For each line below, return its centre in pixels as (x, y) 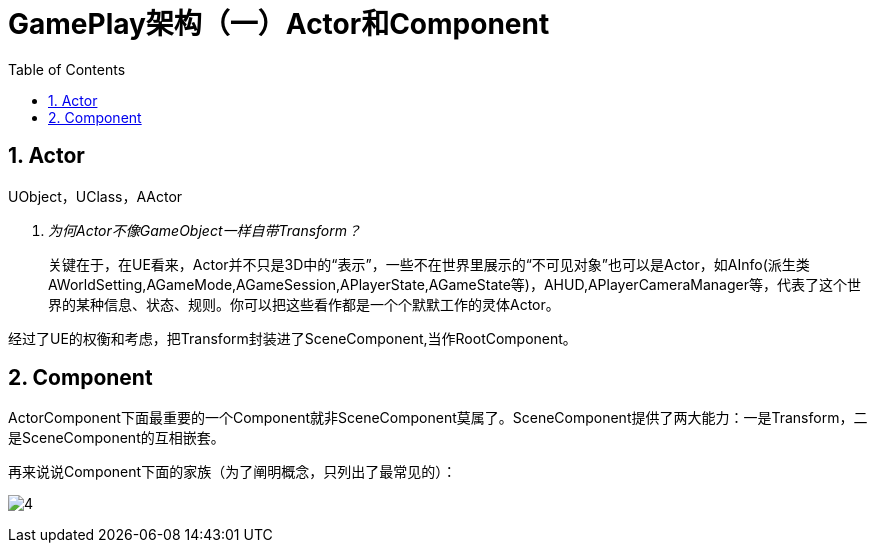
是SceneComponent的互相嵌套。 (116, 438)
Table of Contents (67, 69)
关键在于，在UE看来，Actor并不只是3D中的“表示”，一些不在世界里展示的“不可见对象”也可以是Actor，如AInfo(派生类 (429, 264)
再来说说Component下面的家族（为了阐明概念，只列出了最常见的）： (232, 472)
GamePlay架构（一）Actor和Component (279, 24)
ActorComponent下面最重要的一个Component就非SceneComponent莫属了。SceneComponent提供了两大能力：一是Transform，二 (438, 418)
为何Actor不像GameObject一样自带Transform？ (205, 230)
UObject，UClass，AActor (95, 196)
